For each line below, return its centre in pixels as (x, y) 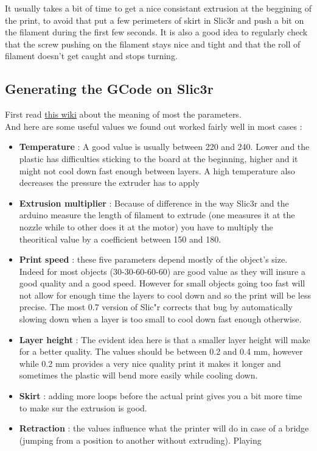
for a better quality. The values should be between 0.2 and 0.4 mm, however (161, 351)
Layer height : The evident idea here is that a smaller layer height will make (165, 339)
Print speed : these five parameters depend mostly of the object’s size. (153, 259)
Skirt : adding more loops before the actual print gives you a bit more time (161, 396)
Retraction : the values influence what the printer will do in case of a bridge (164, 428)
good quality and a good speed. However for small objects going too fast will (162, 283)
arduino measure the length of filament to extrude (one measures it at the (157, 215)
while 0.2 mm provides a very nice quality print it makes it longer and (150, 363)
